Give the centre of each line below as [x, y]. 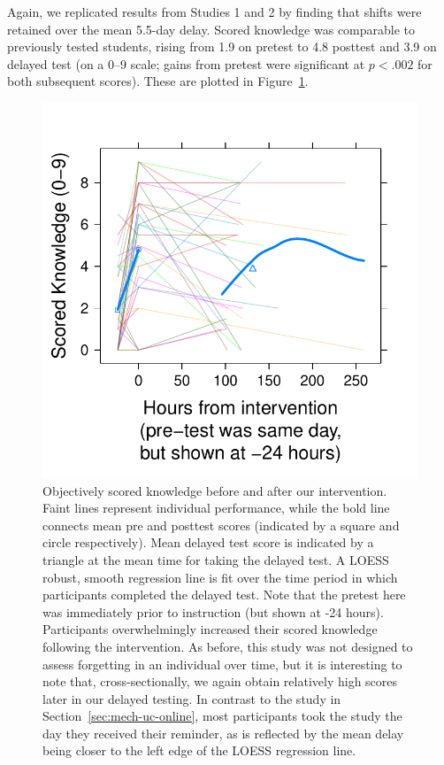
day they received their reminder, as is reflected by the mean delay [223, 733]
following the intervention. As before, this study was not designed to [228, 646]
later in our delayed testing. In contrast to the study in [192, 698]
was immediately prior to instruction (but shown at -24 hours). [213, 611]
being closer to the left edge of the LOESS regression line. [199, 750]
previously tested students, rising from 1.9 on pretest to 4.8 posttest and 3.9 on [222, 46]
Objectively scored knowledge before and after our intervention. [215, 490]
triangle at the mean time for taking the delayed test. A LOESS [216, 559]
